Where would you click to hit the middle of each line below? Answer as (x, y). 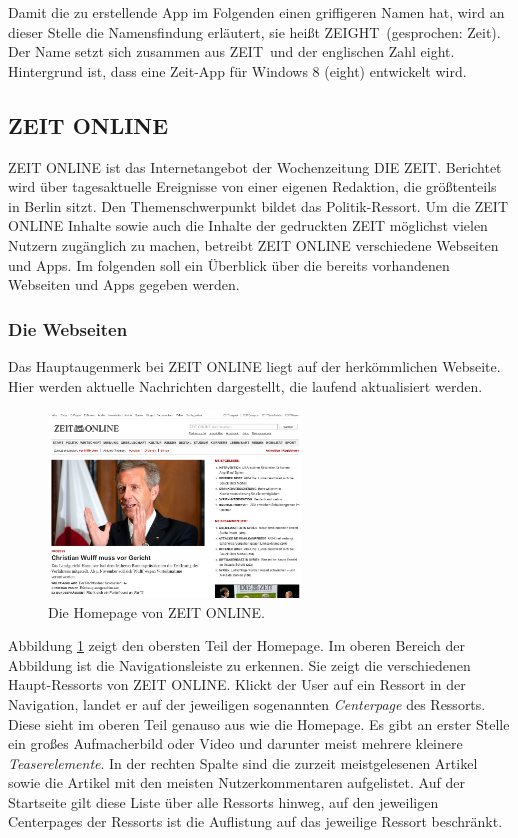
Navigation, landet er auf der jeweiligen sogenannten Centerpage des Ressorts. (247, 703)
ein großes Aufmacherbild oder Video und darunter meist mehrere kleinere (235, 743)
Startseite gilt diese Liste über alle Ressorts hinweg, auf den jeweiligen (223, 801)
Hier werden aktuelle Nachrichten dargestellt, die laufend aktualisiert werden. (245, 385)
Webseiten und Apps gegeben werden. (124, 284)
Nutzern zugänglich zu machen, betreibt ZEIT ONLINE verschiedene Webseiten (253, 244)
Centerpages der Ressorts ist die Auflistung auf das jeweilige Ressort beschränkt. (255, 821)
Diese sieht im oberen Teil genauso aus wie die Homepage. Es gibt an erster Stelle (259, 723)
